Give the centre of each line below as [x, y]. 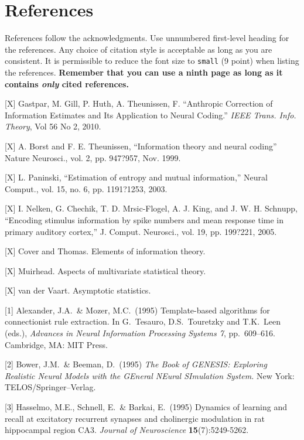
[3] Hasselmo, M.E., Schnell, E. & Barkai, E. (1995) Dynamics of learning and [146, 407]
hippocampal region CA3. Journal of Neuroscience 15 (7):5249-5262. [127, 430]
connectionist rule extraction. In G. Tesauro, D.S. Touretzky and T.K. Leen [143, 321]
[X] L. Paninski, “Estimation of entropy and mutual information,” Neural [136, 177]
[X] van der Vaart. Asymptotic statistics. [78, 290]
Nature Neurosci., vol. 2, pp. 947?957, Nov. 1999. [93, 157]
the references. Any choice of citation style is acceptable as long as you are [139, 49]
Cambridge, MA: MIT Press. [56, 344]
